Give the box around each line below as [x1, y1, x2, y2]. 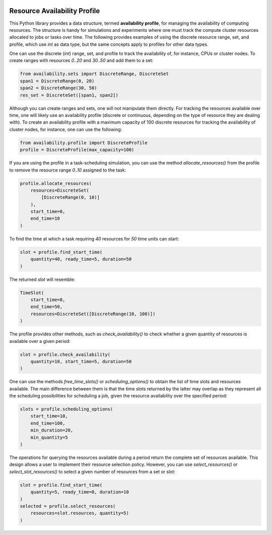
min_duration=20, [30, 428, 74, 433]
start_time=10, [30, 413, 68, 419]
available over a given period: [9, 338, 71, 344]
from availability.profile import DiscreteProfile [20, 140, 148, 146]
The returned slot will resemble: [9, 276, 76, 282]
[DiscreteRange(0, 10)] [41, 195, 100, 200]
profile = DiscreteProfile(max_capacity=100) [20, 147, 134, 153]
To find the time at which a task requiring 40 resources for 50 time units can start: [9, 235, 179, 242]
